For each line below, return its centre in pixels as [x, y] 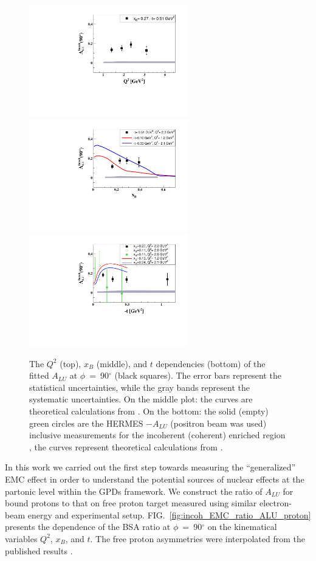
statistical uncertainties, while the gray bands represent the [139, 387]
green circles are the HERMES [86, 423]
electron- [276, 503]
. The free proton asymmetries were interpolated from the [197, 538]
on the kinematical [242, 527]
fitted [39, 375]
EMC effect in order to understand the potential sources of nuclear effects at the [155, 479]
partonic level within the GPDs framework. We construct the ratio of [134, 491]
